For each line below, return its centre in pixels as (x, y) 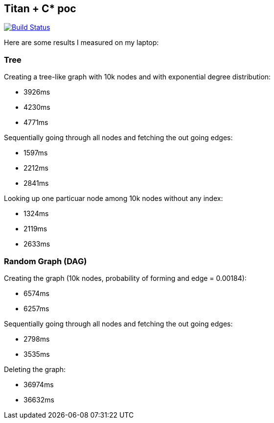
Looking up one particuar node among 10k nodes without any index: (114, 199)
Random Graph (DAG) (46, 261)
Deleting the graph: (35, 369)
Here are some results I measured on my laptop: (81, 43)
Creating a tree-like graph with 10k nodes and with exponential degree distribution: (137, 77)
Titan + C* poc (40, 9)
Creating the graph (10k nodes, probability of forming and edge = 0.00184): (125, 278)
